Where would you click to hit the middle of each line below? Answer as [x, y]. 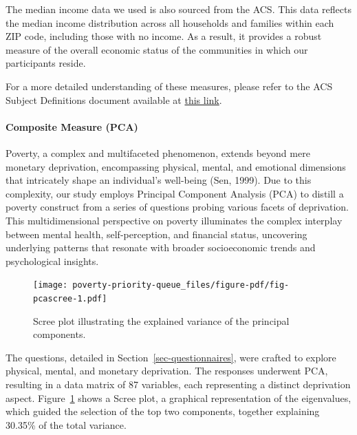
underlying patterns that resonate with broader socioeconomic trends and [161, 247]
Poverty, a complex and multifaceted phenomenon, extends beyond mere [158, 152]
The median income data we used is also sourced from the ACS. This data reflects [178, 9]
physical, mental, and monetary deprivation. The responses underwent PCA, [167, 371]
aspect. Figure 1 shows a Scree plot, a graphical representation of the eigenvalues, [178, 397]
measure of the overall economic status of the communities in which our [157, 49]
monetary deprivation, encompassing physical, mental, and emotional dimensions [176, 166]
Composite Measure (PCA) [72, 126]
